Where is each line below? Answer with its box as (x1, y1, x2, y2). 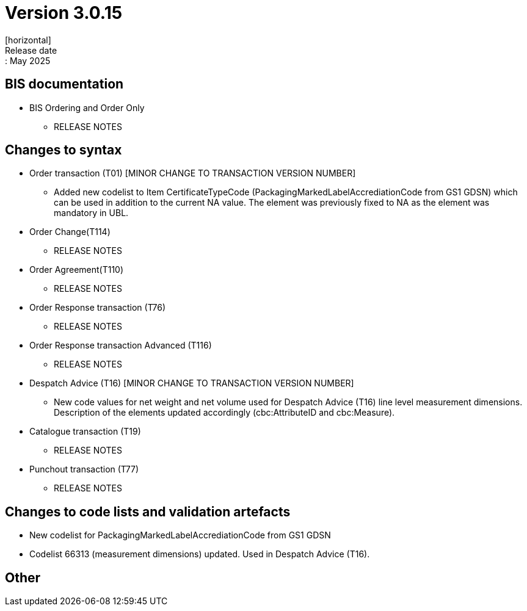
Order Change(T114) (29, 226, 111, 237)
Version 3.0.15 (5, 2, 123, 23)
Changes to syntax (5, 142, 122, 158)
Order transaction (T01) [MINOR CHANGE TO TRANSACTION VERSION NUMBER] (29, 168, 356, 179)
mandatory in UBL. (54, 208, 129, 219)
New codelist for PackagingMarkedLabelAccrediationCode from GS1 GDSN (29, 530, 331, 541)
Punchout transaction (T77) (29, 464, 139, 475)
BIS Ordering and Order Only (29, 102, 145, 113)
